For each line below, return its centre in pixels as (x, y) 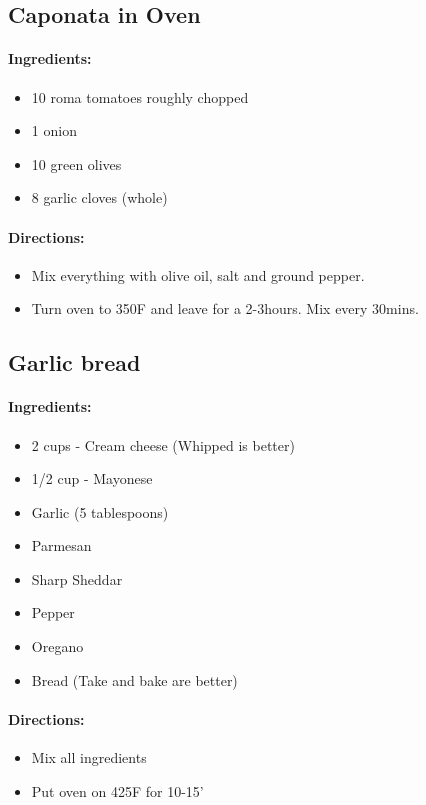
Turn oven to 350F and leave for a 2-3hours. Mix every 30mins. (225, 308)
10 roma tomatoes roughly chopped (140, 96)
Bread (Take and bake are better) (134, 679)
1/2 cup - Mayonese (92, 478)
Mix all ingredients (89, 757)
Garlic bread (74, 362)
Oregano (57, 646)
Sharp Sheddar (77, 578)
